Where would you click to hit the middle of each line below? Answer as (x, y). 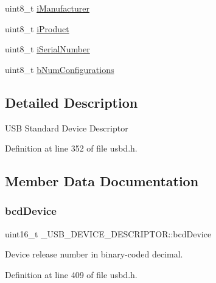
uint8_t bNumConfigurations (60, 69)
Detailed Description (71, 102)
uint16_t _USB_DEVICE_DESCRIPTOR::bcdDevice (108, 233)
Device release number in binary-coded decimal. (94, 254)
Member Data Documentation (102, 181)
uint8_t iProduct (37, 28)
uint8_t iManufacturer (47, 8)
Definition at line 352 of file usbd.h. (71, 148)
